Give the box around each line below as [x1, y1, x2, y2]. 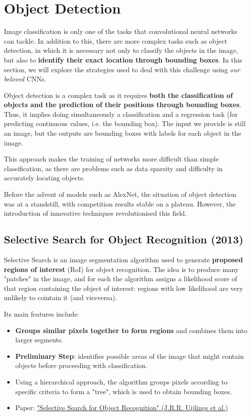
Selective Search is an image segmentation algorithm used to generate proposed [4, 255, 243, 265]
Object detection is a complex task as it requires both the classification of [4, 90, 233, 100]
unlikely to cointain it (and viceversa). [4, 292, 117, 303]
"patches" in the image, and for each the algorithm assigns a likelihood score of [4, 273, 237, 284]
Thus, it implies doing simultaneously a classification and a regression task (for [4, 109, 238, 119]
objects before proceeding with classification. [15, 360, 148, 370]
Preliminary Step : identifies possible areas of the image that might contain [15, 351, 244, 361]
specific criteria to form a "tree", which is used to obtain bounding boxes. [15, 386, 232, 396]
